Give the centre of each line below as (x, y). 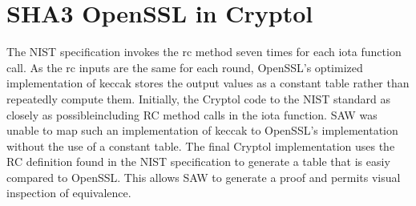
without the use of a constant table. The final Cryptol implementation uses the (201, 145)
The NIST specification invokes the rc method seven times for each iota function (204, 52)
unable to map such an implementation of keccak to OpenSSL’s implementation (202, 130)
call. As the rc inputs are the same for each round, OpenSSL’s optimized (185, 67)
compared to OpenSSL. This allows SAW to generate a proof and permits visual (204, 177)
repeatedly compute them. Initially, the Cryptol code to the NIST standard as (199, 98)
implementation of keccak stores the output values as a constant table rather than (208, 83)
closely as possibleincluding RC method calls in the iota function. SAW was (192, 114)
